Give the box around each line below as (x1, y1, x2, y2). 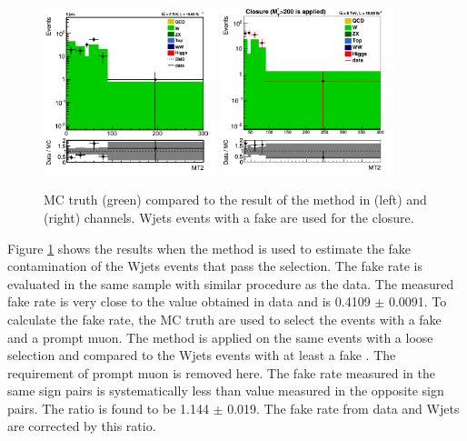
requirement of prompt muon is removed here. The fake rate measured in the (7, 363, 435, 382)
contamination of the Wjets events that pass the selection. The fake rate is (7, 256, 423, 276)
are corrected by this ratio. (7, 416, 156, 436)
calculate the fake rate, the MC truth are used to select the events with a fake (7, 309, 442, 328)
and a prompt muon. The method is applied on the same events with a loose (7, 327, 433, 346)
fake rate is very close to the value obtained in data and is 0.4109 (7, 292, 371, 311)
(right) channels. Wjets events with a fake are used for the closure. (44, 207, 414, 226)
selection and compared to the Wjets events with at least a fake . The (7, 346, 396, 365)
